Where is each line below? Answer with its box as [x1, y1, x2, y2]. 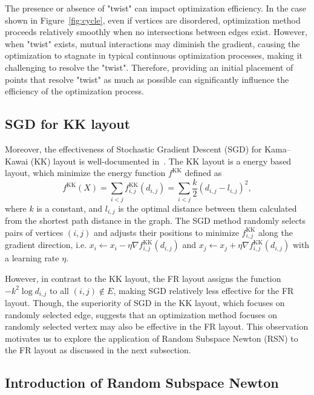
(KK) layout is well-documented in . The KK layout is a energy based [30, 154, 292, 167]
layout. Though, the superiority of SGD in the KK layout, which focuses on [5, 296, 285, 308]
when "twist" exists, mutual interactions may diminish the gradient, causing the [5, 37, 300, 50]
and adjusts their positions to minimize [93, 226, 239, 238]
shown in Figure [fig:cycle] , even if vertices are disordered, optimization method [5, 13, 301, 26]
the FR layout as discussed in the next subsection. [5, 344, 191, 356]
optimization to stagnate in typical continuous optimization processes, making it [5, 49, 303, 62]
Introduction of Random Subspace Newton [5, 373, 279, 392]
